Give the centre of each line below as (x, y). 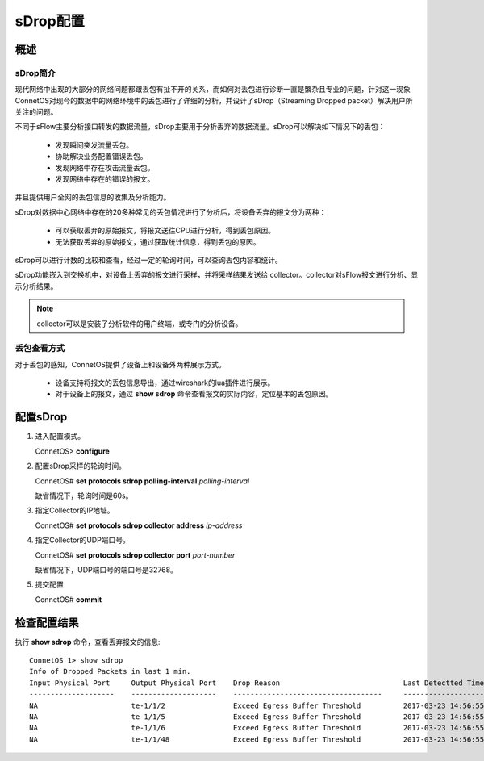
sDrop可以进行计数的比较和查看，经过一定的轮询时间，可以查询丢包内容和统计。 (148, 260)
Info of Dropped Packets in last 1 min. (110, 671)
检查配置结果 (47, 623)
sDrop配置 (50, 21)
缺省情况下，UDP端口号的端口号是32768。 (106, 570)
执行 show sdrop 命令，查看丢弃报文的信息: (88, 642)
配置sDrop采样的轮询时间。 (81, 466)
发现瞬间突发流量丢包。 (94, 144)
